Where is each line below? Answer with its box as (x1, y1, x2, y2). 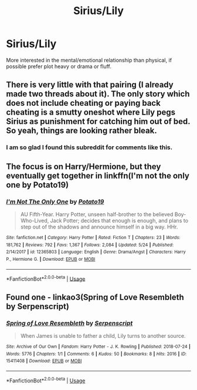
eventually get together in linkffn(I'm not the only (6, 170, 189, 180)
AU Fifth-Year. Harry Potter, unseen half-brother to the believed (20, 210, 174, 218)
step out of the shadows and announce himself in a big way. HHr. (20, 223, 178, 230)
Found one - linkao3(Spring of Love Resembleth (6, 292, 185, 302)
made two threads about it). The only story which (6, 89, 190, 99)
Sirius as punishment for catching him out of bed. (6, 116, 191, 127)
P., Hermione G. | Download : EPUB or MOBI (6, 256, 96, 262)
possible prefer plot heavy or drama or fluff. (6, 63, 111, 70)
